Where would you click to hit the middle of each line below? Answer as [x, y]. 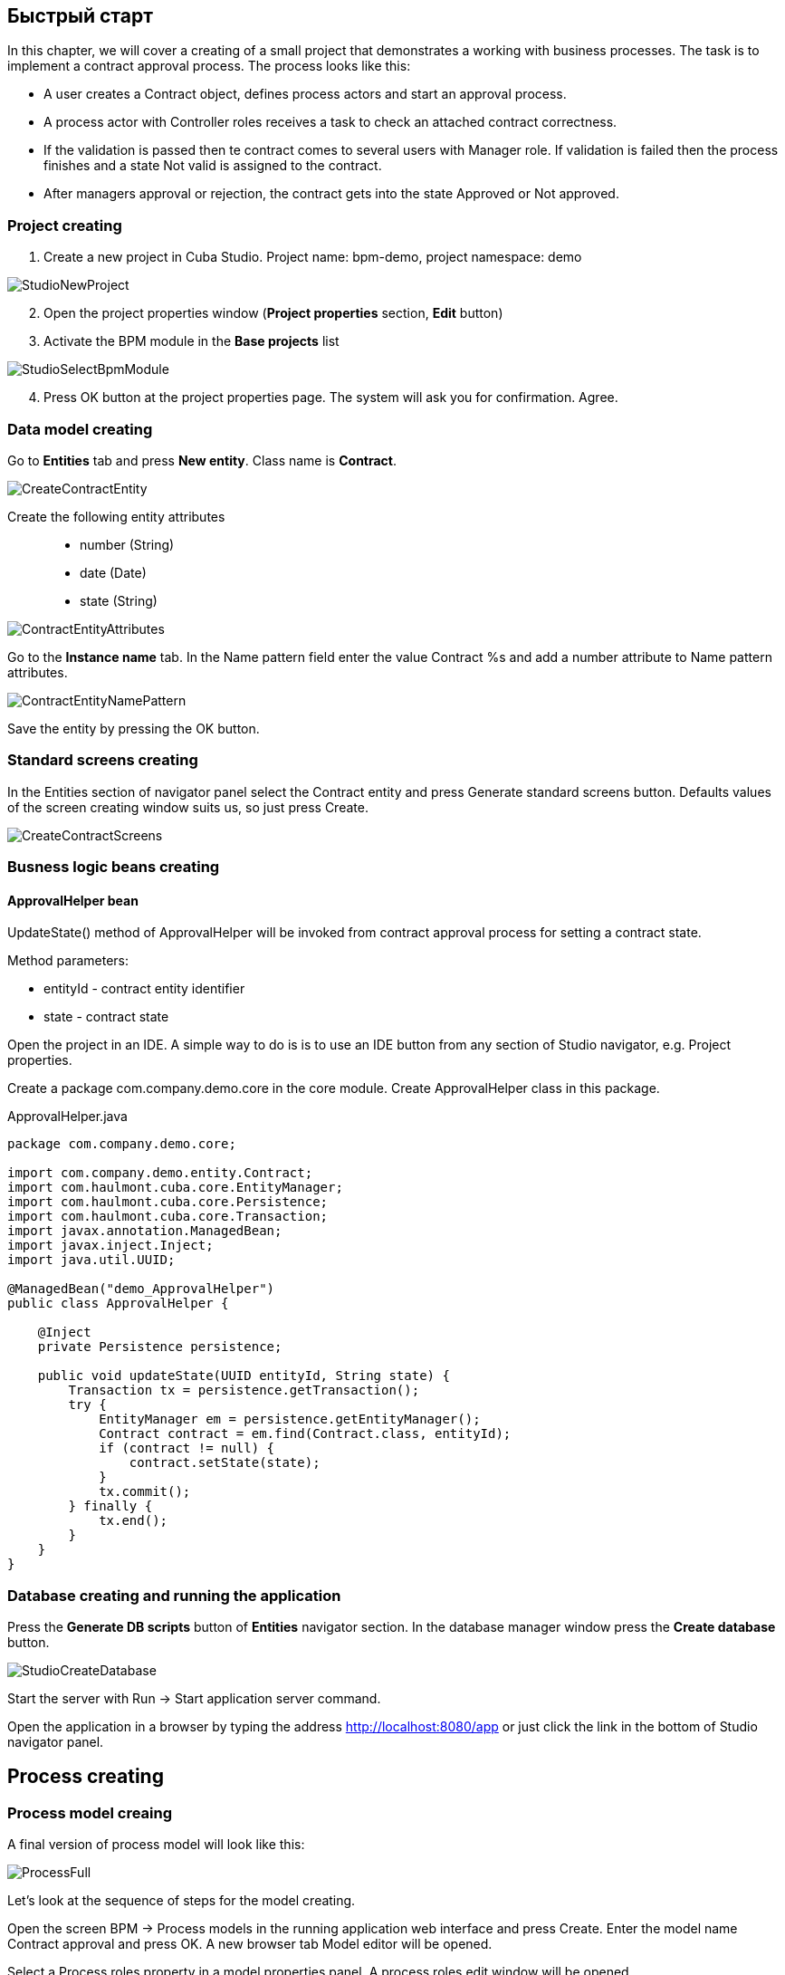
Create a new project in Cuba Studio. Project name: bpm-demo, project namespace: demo [313, 257]
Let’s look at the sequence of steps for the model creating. [182, 1901]
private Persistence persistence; [160, 1347]
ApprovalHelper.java [67, 1117]
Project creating [65, 225]
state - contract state [106, 1017]
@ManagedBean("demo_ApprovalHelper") [141, 1289]
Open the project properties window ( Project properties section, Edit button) [273, 313]
